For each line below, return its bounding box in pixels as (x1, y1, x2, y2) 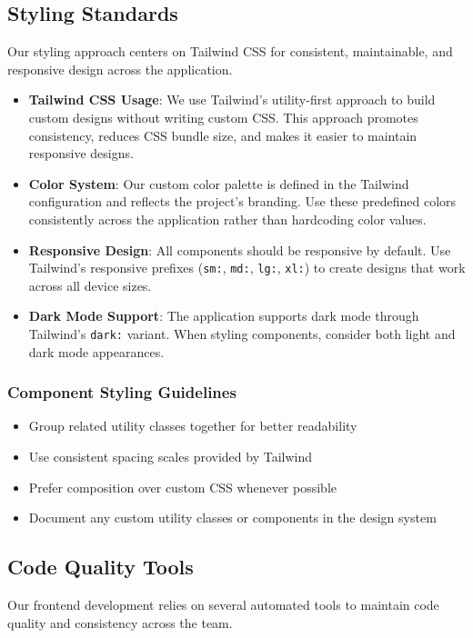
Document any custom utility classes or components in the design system (28, 508, 437, 527)
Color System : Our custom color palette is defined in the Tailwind (28, 174, 409, 193)
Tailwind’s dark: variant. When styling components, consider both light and (28, 324, 456, 343)
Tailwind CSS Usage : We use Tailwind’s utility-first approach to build (28, 90, 436, 109)
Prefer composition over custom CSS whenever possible (28, 477, 337, 496)
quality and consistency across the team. (7, 613, 233, 632)
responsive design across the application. (7, 59, 233, 78)
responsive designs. (28, 144, 134, 163)
